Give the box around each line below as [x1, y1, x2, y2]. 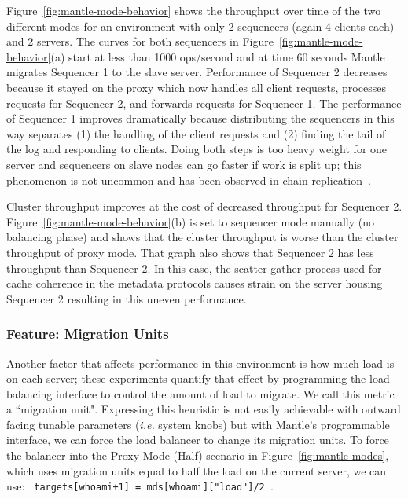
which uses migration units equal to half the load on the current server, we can [6, 462, 387, 479]
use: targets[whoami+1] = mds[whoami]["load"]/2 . [6, 478, 274, 494]
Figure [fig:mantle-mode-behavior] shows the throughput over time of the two [6, 2, 381, 18]
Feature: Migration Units [6, 324, 169, 343]
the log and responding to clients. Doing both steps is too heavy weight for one [6, 141, 388, 157]
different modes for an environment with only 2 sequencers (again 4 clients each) [6, 17, 395, 34]
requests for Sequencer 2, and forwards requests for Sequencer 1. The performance [6, 94, 402, 111]
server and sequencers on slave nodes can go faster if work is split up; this [6, 156, 362, 172]
